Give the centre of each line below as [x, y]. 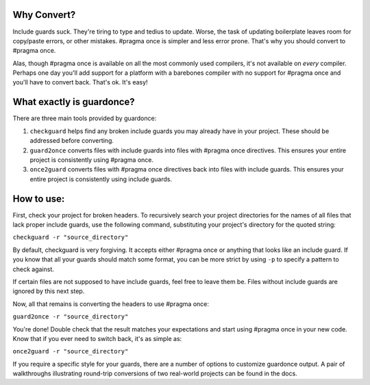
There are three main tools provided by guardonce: [85, 118]
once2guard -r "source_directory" [71, 351]
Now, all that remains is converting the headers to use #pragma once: [111, 304]
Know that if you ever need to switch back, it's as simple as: [97, 338]
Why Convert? [44, 15]
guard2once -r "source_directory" [71, 317]
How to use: [39, 199]
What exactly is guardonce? [74, 102]
